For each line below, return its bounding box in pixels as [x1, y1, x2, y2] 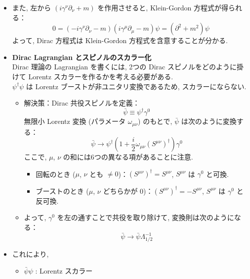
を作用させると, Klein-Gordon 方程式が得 [97, 2, 228, 12]
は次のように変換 [181, 116, 237, 126]
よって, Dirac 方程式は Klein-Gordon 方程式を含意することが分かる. [12, 35, 228, 46]
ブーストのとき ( [36, 185, 89, 196]
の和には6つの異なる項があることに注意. [63, 152, 193, 162]
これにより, [12, 248, 49, 259]
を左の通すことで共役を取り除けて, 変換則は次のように [57, 212, 234, 223]
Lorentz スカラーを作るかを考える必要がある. [28, 71, 173, 81]
